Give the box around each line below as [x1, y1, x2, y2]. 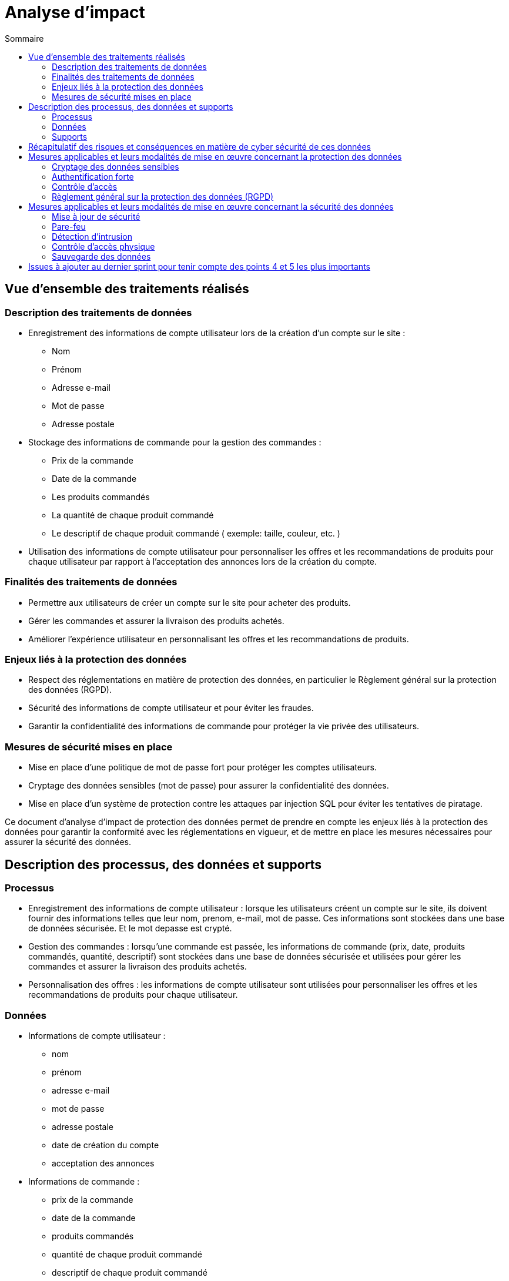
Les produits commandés [52, 491, 150, 502]
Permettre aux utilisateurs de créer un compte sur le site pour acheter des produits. [28, 597, 351, 608]
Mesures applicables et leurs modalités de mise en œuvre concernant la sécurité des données [28, 201, 394, 212]
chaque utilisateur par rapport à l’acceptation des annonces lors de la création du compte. [28, 556, 377, 566]
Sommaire [5, 33, 44, 43]
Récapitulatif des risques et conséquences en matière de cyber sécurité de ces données [28, 141, 371, 152]
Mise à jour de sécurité [52, 211, 140, 222]
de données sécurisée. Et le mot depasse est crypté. [28, 923, 232, 934]
